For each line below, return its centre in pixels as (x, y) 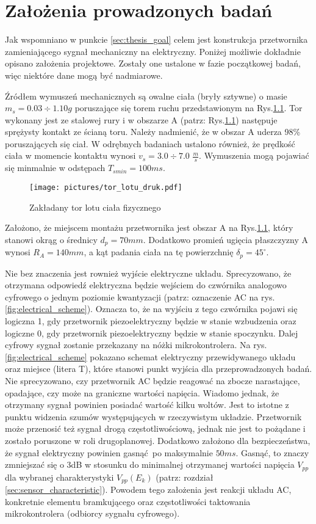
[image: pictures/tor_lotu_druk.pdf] (106, 187)
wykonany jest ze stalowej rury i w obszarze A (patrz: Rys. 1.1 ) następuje (141, 119)
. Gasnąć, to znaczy (272, 452)
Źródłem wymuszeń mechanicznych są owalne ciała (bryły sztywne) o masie (146, 96)
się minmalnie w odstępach (55, 168)
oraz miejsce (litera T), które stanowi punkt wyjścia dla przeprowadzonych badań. (159, 369)
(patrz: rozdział (185, 477)
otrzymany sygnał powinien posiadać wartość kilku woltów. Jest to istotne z (147, 405)
